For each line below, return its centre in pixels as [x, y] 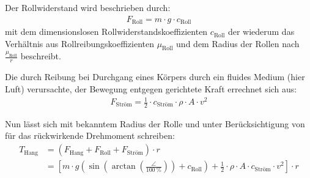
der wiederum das [261, 32]
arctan [124, 167]
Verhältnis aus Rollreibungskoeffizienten [79, 43]
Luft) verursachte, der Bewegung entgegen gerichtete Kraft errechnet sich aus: [151, 88]
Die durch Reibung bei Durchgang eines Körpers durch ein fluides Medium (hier [155, 77]
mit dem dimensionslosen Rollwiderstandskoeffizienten [106, 32]
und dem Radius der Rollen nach [238, 43]
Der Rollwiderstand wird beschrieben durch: [88, 7]
